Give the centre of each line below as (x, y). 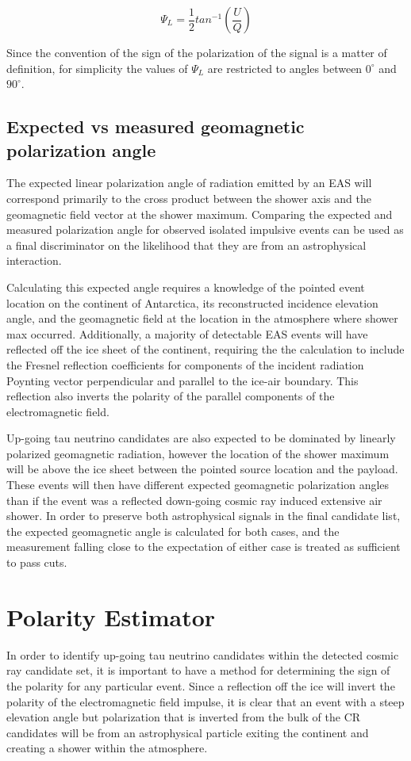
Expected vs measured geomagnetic (156, 126)
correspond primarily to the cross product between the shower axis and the (189, 198)
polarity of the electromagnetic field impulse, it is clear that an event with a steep (205, 701)
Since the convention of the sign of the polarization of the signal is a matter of (197, 52)
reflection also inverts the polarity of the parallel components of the (171, 396)
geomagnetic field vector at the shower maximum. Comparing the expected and (200, 214)
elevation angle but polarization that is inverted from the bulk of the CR (184, 717)
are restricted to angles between (285, 68)
